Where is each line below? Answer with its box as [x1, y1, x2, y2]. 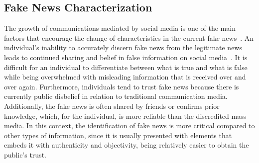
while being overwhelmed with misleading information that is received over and [4, 72, 246, 82]
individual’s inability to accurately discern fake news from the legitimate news [4, 42, 242, 53]
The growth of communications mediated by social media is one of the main [4, 23, 236, 33]
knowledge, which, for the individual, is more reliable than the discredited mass [4, 110, 247, 121]
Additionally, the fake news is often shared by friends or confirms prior [4, 100, 220, 111]
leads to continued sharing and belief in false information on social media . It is [4, 52, 248, 62]
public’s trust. [4, 149, 46, 160]
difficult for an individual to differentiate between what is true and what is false [4, 62, 248, 72]
